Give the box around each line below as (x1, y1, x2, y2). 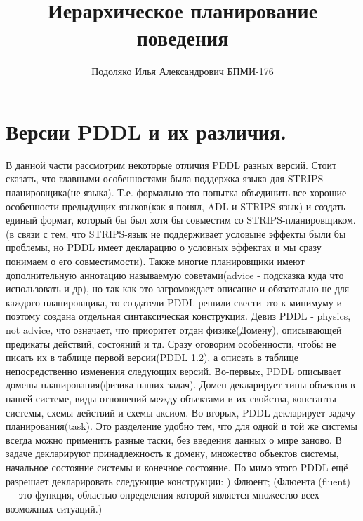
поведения (136, 23, 229, 52)
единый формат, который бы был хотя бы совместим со (6, 212, 244, 227)
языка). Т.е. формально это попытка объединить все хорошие (84, 185, 347, 200)
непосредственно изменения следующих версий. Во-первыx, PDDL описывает (6, 363, 342, 378)
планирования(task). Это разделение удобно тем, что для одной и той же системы (6, 419, 357, 433)
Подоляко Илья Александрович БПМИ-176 (91, 64, 274, 79)
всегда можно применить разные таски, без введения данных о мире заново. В (6, 432, 342, 447)
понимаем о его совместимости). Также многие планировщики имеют (6, 254, 305, 268)
